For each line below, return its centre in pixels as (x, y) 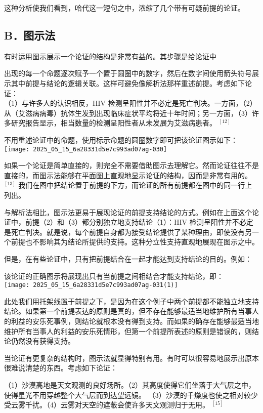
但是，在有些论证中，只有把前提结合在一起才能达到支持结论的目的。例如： (128, 258)
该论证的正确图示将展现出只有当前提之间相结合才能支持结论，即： (114, 276)
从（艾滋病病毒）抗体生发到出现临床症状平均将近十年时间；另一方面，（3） (128, 113)
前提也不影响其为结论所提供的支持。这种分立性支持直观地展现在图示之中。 (135, 242)
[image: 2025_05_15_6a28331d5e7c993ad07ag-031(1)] (91, 285)
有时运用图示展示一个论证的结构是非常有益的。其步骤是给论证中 (110, 56)
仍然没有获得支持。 (43, 341)
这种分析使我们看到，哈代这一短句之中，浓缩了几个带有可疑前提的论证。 (124, 8)
